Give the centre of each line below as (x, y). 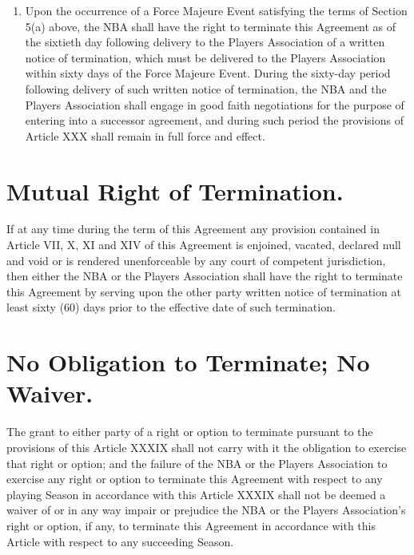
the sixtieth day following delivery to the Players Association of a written (205, 42)
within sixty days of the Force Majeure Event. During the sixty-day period (208, 73)
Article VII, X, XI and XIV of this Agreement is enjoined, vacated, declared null (204, 245)
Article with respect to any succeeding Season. (120, 541)
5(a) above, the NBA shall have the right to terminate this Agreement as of (211, 26)
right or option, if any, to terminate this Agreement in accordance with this (191, 525)
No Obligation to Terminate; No (188, 362)
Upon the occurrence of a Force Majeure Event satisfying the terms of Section (216, 10)
